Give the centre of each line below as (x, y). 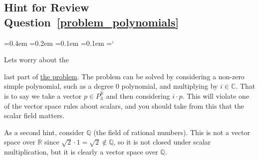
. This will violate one (216, 95)
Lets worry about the (36, 60)
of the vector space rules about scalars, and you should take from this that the (124, 105)
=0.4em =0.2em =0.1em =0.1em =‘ (59, 43)
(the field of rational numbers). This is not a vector (172, 132)
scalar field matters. (34, 115)
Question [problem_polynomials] (92, 22)
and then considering (138, 95)
